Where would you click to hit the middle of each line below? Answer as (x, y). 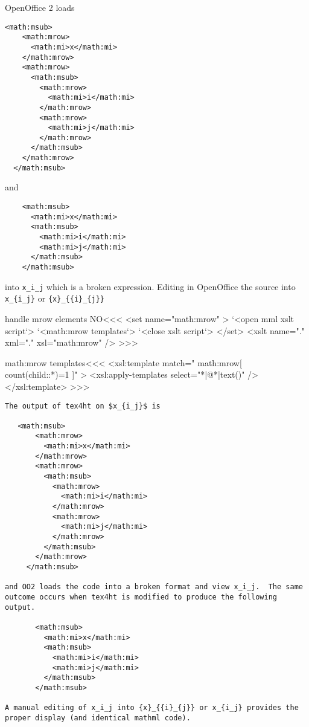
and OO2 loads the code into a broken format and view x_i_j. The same (154, 587)
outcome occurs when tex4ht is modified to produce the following (141, 597)
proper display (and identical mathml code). (98, 718)
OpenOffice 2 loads (40, 7)
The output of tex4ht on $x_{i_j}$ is (83, 406)
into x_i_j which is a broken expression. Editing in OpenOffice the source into (150, 286)
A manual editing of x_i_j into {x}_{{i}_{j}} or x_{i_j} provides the (152, 708)
